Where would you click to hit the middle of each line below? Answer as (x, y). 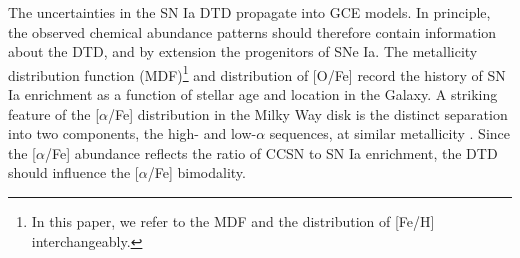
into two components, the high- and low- (132, 133)
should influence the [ (73, 172)
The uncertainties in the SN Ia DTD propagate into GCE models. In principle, (249, 12)
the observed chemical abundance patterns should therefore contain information (252, 31)
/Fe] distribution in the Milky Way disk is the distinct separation (308, 113)
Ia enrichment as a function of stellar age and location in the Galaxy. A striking (253, 94)
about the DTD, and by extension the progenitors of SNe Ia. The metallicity (243, 51)
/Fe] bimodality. (196, 172)
